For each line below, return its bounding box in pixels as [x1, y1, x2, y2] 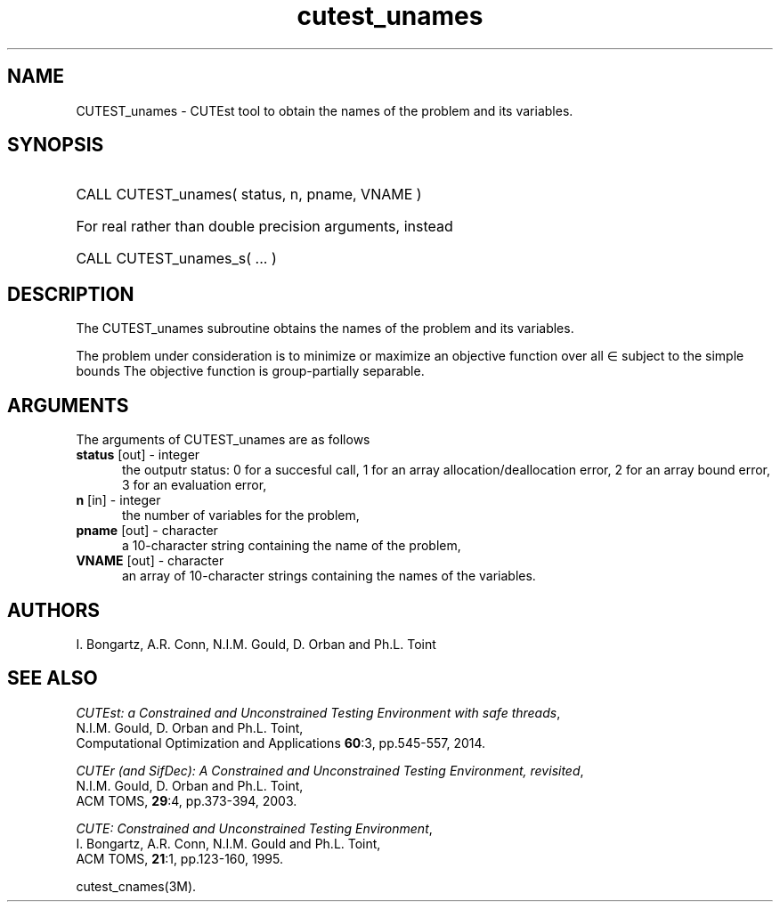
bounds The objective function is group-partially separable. [76, 363, 425, 379]
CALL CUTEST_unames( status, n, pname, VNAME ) [76, 185, 422, 204]
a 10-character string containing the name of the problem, [122, 538, 461, 554]
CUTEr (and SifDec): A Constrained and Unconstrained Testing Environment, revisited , [76, 762, 584, 778]
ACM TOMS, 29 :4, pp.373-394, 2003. [76, 792, 297, 808]
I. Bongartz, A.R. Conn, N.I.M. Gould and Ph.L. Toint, [76, 835, 381, 851]
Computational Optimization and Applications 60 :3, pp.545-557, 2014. [76, 735, 486, 751]
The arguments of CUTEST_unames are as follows [76, 432, 370, 448]
